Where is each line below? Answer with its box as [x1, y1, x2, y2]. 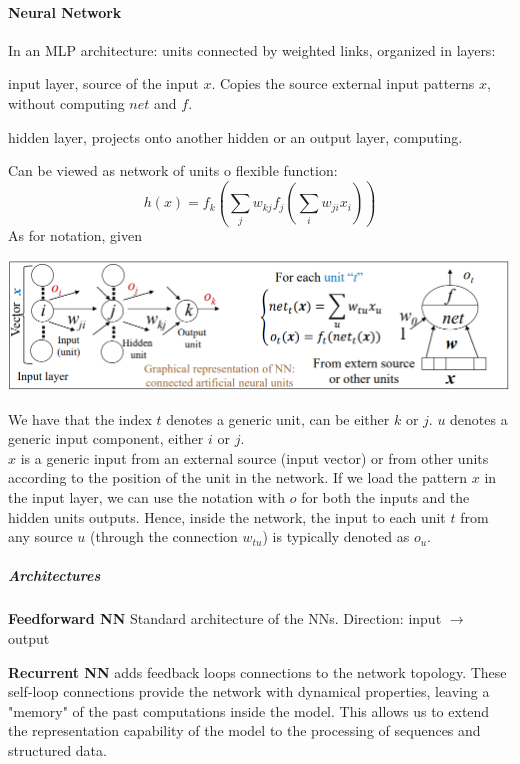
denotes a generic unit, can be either [166, 408, 390, 429]
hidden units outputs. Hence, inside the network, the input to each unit [8, 506, 446, 527]
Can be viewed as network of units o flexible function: [8, 160, 338, 181]
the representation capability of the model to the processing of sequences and [8, 720, 481, 741]
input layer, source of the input [8, 73, 199, 94]
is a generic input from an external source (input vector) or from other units [20, 447, 489, 468]
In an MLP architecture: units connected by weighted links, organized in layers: [8, 39, 496, 60]
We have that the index [8, 408, 152, 429]
